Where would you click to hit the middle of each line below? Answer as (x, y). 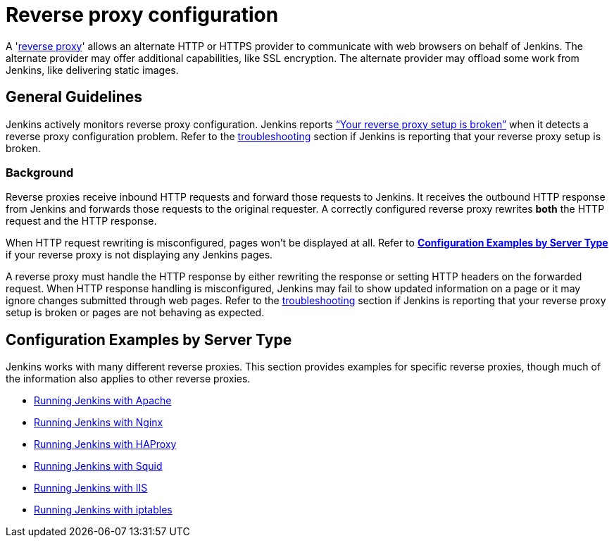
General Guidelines (74, 97)
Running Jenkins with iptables (103, 510)
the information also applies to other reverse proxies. (128, 379)
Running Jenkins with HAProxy (105, 444)
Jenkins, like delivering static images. (92, 70)
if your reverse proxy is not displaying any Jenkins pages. (139, 255)
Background (40, 172)
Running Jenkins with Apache (103, 401)
